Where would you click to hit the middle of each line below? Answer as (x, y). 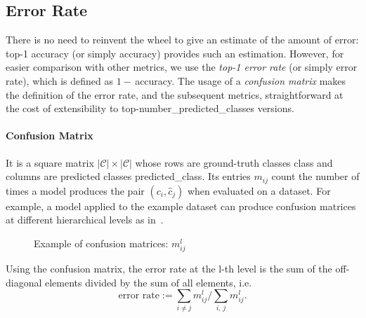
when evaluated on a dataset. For (259, 190)
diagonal (24, 282)
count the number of (315, 176)
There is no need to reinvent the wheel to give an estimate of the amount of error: (182, 40)
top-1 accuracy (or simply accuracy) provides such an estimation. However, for (175, 53)
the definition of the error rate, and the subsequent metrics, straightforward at (175, 94)
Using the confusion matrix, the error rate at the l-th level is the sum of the (169, 268)
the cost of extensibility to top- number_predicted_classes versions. (150, 108)
